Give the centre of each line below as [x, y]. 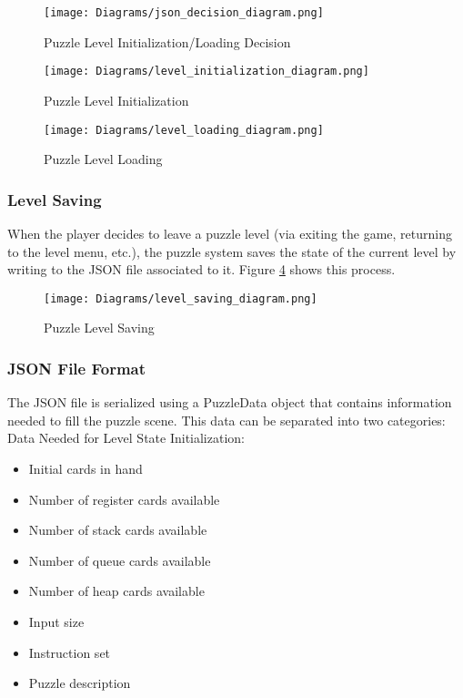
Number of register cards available [124, 499]
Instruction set [70, 652]
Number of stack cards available [118, 530]
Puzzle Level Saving [99, 328]
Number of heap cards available [116, 591]
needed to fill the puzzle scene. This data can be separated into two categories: [226, 420]
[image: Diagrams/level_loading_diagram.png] [184, 130]
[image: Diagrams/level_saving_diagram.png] [181, 298]
